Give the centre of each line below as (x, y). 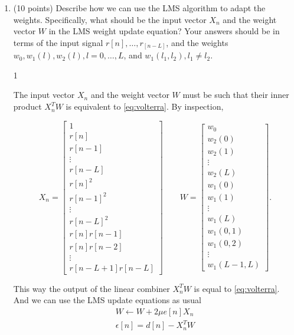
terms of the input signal (58, 42)
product (27, 106)
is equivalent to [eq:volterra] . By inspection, (145, 106)
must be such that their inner (236, 95)
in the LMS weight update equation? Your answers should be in (164, 31)
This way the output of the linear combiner (92, 288)
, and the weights (197, 42)
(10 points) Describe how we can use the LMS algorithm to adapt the (139, 8)
